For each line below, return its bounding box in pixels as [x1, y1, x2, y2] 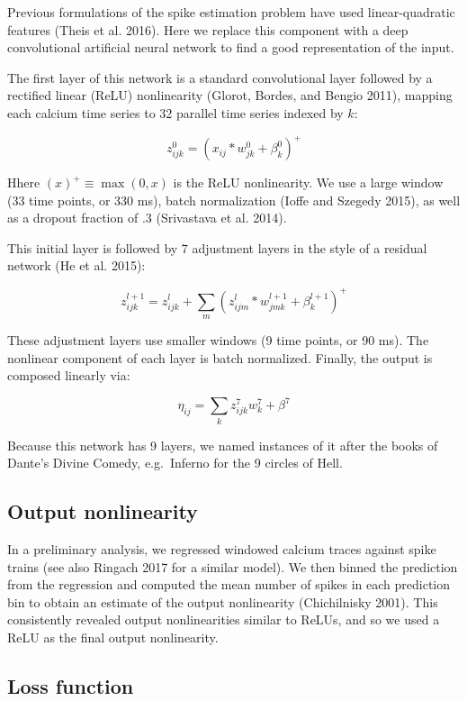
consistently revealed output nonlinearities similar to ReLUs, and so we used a [7, 610, 440, 629]
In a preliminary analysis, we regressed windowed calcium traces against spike [7, 539, 436, 558]
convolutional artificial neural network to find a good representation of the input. [7, 38, 454, 57]
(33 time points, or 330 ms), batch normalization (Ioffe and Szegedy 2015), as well [7, 190, 461, 209]
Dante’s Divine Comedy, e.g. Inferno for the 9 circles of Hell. [7, 453, 343, 472]
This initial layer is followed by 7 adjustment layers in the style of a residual [7, 238, 427, 257]
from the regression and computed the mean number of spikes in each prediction [7, 575, 451, 594]
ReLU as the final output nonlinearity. [7, 627, 219, 646]
